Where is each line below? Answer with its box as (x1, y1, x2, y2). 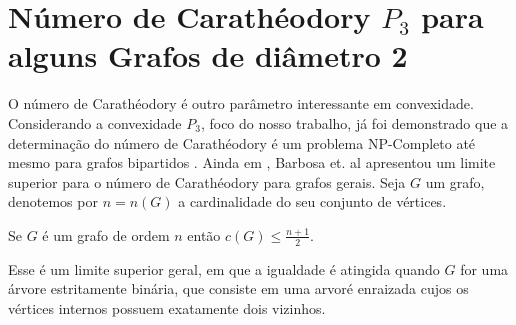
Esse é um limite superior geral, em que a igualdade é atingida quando (8, 258, 440, 279)
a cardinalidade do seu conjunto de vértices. (178, 191, 447, 212)
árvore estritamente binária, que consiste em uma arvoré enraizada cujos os (8, 278, 469, 299)
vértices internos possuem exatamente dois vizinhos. (8, 297, 326, 318)
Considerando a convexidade (8, 112, 182, 133)
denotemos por (8, 191, 98, 212)
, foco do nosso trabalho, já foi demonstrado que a (200, 112, 509, 133)
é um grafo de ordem (42, 224, 170, 245)
